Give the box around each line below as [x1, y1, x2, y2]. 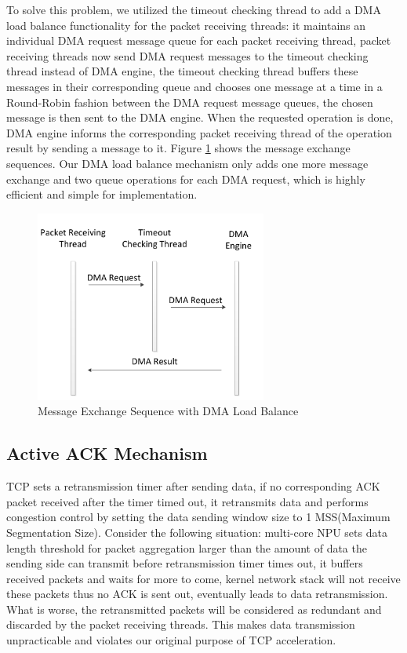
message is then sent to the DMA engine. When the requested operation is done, [6, 109, 394, 126]
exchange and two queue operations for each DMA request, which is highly [6, 170, 365, 187]
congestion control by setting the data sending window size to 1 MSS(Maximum [6, 509, 391, 525]
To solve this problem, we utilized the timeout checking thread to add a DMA [6, 2, 381, 17]
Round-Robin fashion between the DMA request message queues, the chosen [6, 93, 373, 110]
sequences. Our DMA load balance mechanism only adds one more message [6, 155, 369, 171]
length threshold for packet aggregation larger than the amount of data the [6, 539, 367, 556]
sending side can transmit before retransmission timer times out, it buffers [6, 555, 363, 571]
